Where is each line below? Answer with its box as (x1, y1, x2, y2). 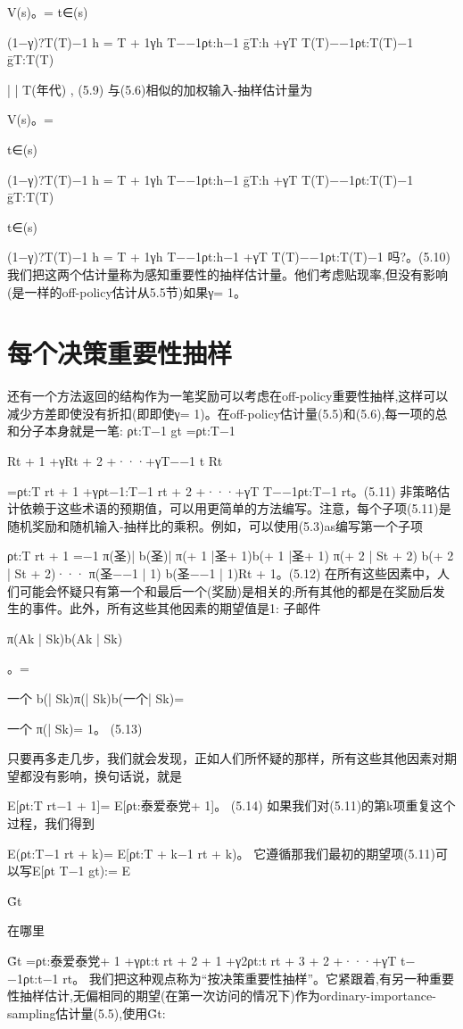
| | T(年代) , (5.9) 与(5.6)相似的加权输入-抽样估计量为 (7, 79, 313, 98)
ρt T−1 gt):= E (44, 861, 131, 880)
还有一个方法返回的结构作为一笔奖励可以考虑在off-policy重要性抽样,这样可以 (7, 386, 449, 405)
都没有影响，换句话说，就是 (19, 766, 182, 784)
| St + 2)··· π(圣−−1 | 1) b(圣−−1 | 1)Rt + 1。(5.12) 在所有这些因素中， (7, 564, 438, 582)
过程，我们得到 (7, 813, 95, 832)
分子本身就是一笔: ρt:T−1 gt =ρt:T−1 (19, 421, 236, 440)
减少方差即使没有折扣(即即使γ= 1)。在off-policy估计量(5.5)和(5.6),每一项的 (7, 403, 435, 422)
